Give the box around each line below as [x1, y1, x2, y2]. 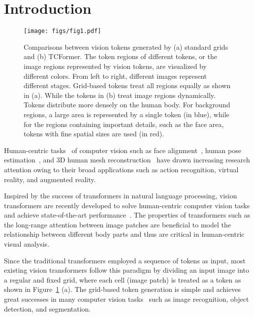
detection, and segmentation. [4, 303, 91, 314]
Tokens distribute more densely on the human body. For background [24, 99, 230, 110]
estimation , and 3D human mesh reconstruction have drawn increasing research [4, 155, 250, 165]
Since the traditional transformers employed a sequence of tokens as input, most [4, 255, 246, 265]
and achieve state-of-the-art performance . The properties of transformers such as [4, 210, 251, 220]
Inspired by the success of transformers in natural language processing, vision [4, 190, 237, 201]
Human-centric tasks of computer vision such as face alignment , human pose [4, 145, 241, 155]
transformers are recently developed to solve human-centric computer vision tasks [4, 200, 250, 210]
